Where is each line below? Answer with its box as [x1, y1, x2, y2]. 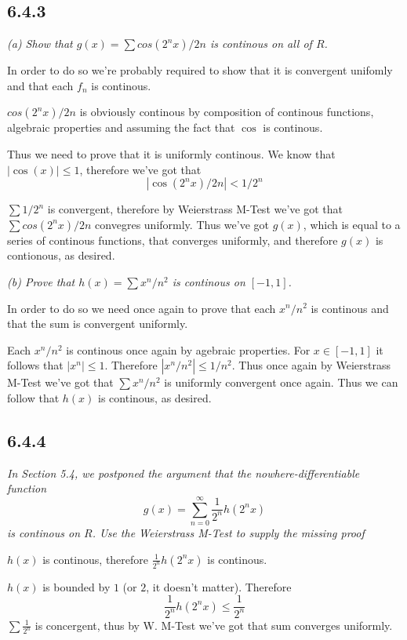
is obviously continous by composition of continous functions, [79, 104, 374, 120]
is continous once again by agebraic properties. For [66, 341, 311, 358]
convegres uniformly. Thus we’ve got [95, 216, 270, 232]
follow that [7, 389, 60, 405]
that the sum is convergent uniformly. [7, 315, 188, 332]
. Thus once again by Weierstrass [231, 357, 391, 373]
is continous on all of [210, 35, 312, 52]
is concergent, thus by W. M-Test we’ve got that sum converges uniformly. [35, 616, 393, 633]
